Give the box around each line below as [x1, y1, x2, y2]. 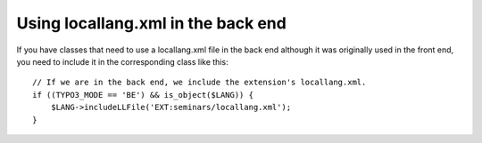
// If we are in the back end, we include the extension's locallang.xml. [32, 77, 367, 88]
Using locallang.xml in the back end [16, 13, 287, 33]
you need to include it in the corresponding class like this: [16, 56, 229, 67]
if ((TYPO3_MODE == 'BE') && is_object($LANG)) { [32, 90, 254, 99]
